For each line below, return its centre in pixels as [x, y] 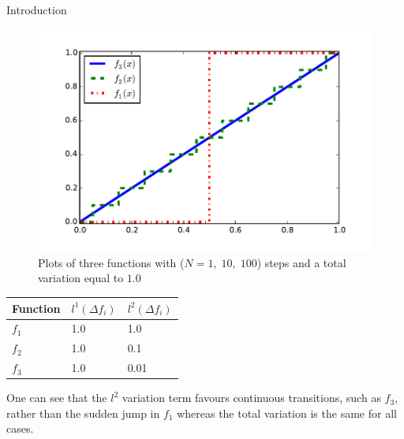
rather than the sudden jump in [83, 413]
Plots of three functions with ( [111, 262]
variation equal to [81, 278]
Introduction [37, 9]
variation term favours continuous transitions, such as [251, 398]
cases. [20, 428]
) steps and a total [301, 262]
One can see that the [57, 398]
